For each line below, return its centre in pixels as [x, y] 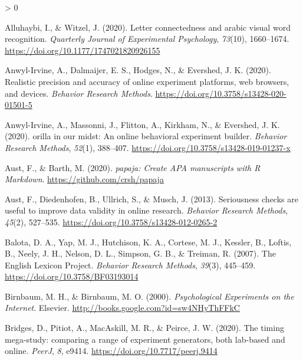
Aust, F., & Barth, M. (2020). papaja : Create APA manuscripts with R [133, 167]
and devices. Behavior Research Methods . [79, 93]
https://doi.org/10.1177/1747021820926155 [83, 50]
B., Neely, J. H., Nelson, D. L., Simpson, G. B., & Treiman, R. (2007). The [140, 253]
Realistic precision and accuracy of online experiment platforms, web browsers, [147, 81]
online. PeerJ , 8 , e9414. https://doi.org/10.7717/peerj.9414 [111, 351]
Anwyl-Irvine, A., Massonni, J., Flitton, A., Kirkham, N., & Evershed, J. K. [142, 124]
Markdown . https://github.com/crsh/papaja [84, 179]
